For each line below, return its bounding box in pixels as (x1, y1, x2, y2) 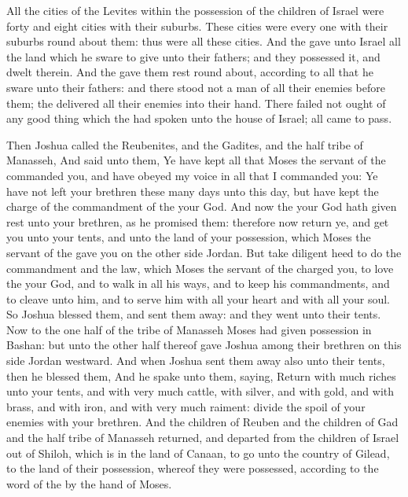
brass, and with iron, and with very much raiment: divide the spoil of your (6, 398, 366, 414)
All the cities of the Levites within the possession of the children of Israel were (6, 2, 384, 18)
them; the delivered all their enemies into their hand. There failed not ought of (6, 94, 386, 111)
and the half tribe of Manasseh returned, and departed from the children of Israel (6, 429, 399, 446)
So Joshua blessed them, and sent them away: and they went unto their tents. (6, 306, 381, 322)
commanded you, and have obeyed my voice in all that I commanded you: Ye (6, 167, 378, 183)
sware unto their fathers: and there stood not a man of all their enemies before (6, 79, 385, 95)
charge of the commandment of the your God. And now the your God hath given (6, 198, 397, 215)
